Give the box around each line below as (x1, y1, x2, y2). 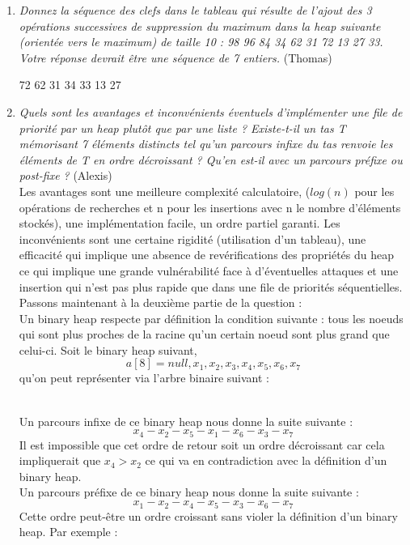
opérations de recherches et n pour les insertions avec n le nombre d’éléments (19, 198, 401, 215)
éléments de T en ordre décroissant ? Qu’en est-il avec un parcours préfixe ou (19, 151, 403, 168)
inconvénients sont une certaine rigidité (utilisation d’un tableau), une (19, 230, 366, 247)
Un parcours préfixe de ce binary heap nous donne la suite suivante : (19, 483, 359, 500)
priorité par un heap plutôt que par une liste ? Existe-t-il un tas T (19, 119, 346, 136)
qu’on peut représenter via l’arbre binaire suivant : (19, 369, 269, 386)
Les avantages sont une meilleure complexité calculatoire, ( (19, 182, 311, 199)
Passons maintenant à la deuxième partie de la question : (19, 294, 302, 311)
